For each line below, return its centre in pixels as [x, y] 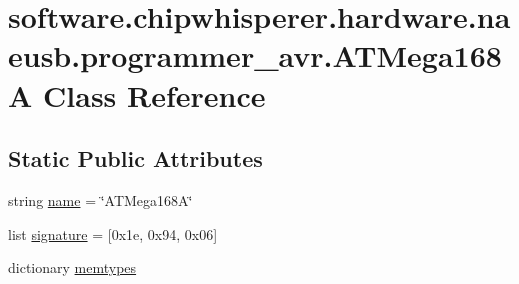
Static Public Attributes [135, 158]
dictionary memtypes [72, 267]
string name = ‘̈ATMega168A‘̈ [100, 199]
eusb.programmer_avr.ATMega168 [255, 55]
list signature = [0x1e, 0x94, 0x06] [113, 233]
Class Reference [154, 94]
